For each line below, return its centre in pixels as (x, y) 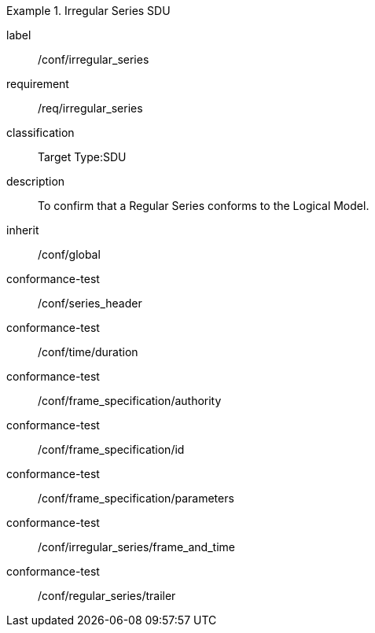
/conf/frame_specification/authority (130, 401)
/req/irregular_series (90, 108)
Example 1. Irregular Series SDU (88, 11)
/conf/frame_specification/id (111, 449)
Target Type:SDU (82, 157)
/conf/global (69, 254)
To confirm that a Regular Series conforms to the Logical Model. (204, 206)
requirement (38, 84)
